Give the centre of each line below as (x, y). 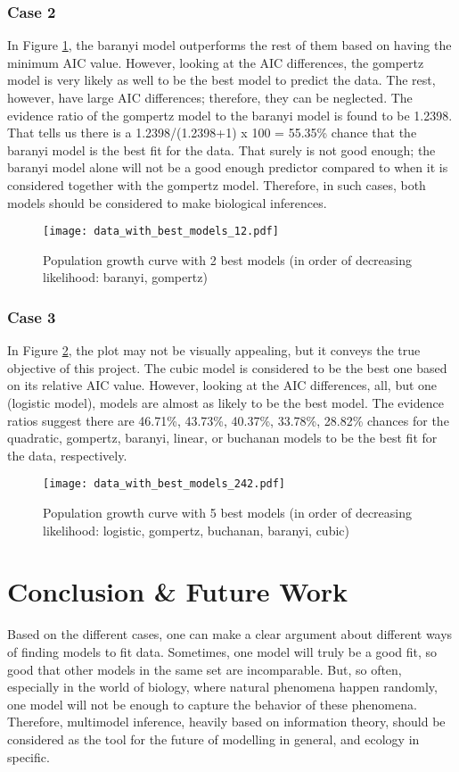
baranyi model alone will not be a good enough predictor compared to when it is (228, 167)
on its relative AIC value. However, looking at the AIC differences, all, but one (222, 385)
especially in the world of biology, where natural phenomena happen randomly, (222, 687)
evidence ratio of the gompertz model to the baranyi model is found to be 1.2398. (230, 115)
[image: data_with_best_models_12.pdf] (161, 232)
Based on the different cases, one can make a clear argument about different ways (230, 634)
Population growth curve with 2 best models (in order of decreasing (228, 259)
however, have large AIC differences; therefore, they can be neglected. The (210, 97)
